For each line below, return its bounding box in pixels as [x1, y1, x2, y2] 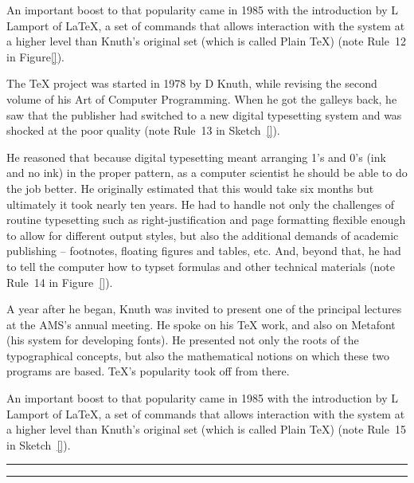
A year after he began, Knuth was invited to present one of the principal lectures [6, 300, 402, 317]
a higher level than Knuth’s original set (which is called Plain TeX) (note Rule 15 [6, 421, 406, 438]
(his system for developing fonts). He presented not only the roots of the [6, 332, 359, 348]
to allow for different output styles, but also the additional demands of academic [6, 226, 399, 243]
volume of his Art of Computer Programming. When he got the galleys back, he [6, 90, 397, 107]
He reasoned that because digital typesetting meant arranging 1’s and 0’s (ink [6, 148, 386, 165]
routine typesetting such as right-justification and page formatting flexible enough [6, 211, 406, 228]
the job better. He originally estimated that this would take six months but [6, 179, 374, 196]
